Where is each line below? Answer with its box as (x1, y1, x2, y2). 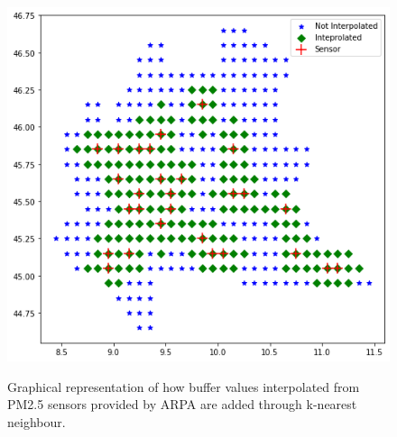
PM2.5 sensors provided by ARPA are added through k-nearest (7, 395, 357, 414)
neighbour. (7, 413, 66, 431)
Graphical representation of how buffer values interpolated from (7, 377, 360, 396)
